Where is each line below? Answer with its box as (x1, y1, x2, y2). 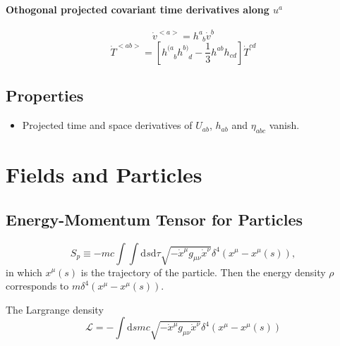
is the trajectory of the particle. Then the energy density (80, 264, 326, 279)
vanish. (269, 118, 300, 132)
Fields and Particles (6, 160, 202, 189)
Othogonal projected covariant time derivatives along (6, 1, 269, 16)
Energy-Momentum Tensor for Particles (6, 208, 303, 230)
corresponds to (6, 278, 69, 293)
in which (6, 264, 42, 279)
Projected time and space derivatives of (22, 118, 193, 132)
